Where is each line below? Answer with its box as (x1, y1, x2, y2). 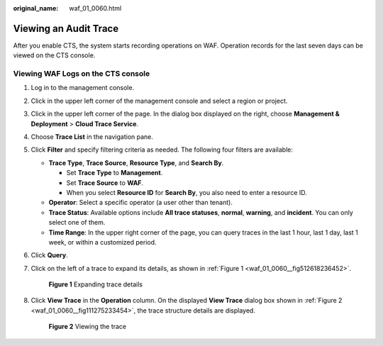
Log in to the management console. (30, 84, 135, 92)
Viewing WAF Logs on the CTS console (13, 69, 150, 79)
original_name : (13, 4, 59, 12)
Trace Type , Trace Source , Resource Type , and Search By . (48, 158, 224, 167)
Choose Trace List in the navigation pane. (30, 133, 154, 141)
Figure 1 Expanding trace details (48, 280, 143, 289)
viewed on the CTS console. (13, 51, 96, 60)
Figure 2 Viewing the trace (48, 323, 127, 331)
